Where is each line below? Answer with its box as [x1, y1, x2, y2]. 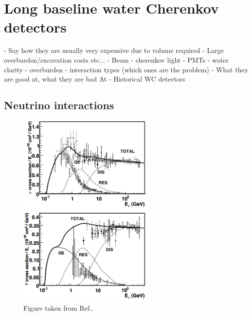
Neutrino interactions [4, 98, 114, 113]
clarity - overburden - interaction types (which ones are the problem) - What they [4, 64, 249, 74]
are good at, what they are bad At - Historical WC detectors [4, 74, 185, 84]
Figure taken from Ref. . [23, 303, 93, 313]
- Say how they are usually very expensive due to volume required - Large [4, 45, 224, 55]
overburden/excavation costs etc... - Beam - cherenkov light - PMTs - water [4, 54, 229, 65]
